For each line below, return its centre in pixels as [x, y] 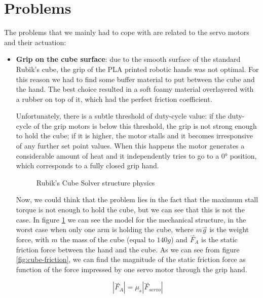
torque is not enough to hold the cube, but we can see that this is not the [130, 210]
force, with [32, 239]
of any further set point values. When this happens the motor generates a [130, 146]
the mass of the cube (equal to [107, 239]
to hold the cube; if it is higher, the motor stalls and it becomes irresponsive [135, 136]
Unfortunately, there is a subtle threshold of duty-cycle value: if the [121, 116]
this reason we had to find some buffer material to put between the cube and [135, 79]
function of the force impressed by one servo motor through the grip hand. [131, 269]
